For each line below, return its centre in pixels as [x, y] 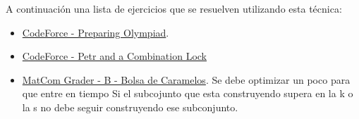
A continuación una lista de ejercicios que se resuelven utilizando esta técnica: [174, 8]
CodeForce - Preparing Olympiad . [96, 32]
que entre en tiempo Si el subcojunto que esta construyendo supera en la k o [188, 93]
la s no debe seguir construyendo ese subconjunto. [130, 107]
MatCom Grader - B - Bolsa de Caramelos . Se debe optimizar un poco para [186, 79]
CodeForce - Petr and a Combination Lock [115, 56]
